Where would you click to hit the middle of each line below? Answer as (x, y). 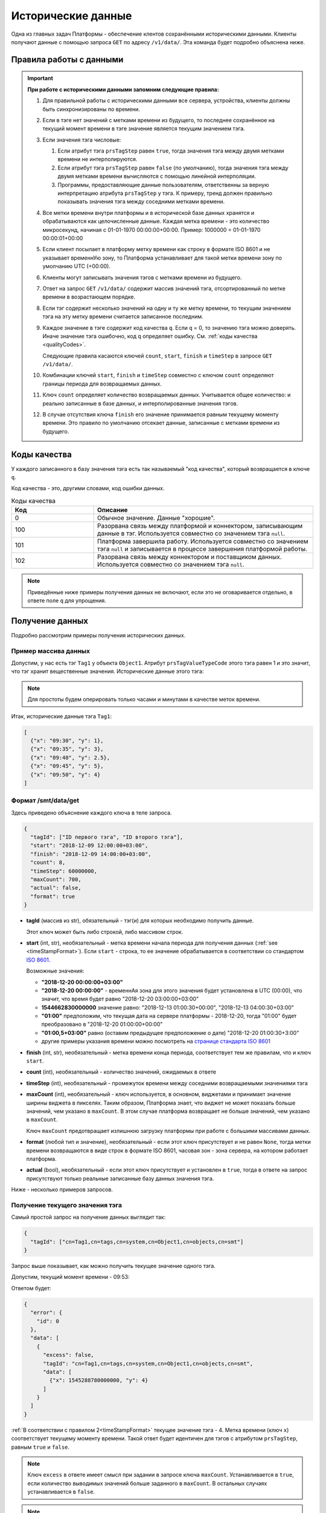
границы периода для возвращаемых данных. (102, 384)
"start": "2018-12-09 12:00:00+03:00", (89, 845)
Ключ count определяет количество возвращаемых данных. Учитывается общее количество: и (167, 395)
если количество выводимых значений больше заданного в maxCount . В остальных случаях (147, 1483)
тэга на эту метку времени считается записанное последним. (123, 317)
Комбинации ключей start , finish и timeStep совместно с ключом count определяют (158, 375)
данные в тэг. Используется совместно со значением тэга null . (191, 534)
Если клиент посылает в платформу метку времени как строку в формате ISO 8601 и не (156, 249)
